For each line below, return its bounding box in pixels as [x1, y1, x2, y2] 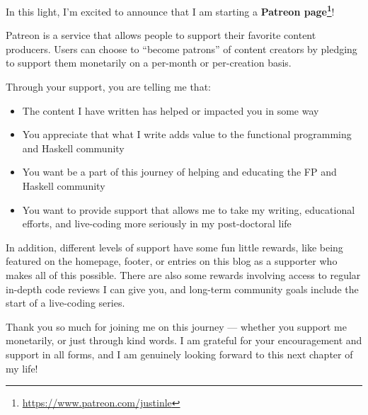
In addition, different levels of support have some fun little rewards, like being [6, 239, 343, 254]
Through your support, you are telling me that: [6, 79, 211, 94]
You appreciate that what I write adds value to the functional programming [22, 127, 352, 142]
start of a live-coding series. [6, 295, 125, 310]
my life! [6, 360, 38, 375]
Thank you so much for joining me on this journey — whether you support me [6, 319, 347, 334]
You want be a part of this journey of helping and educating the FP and [22, 164, 337, 179]
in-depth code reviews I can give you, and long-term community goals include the [6, 281, 359, 296]
